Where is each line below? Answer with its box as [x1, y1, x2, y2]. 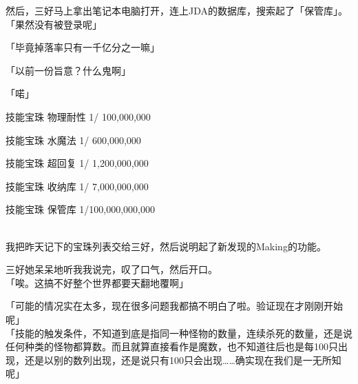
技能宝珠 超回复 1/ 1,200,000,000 [6, 156, 149, 170]
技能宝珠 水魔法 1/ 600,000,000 [6, 132, 141, 147]
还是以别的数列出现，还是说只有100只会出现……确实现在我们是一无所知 [24, 352, 341, 367]
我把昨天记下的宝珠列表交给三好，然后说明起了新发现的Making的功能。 [6, 239, 326, 253]
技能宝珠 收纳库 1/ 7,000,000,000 [6, 179, 149, 193]
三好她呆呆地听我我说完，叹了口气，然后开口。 [6, 262, 218, 276]
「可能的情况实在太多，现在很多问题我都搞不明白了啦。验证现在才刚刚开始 [6, 299, 343, 313]
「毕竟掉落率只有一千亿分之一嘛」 [6, 40, 160, 54]
